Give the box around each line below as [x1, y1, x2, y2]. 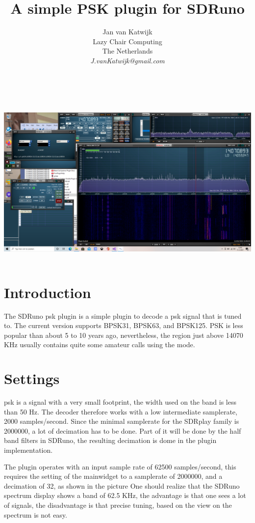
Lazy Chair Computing [93, 36, 162, 46]
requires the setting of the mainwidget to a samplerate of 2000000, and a [4, 471, 223, 481]
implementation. [4, 444, 53, 455]
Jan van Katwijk [102, 27, 153, 37]
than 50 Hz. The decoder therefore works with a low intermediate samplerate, [4, 406, 237, 416]
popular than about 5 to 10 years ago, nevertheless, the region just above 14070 [4, 330, 243, 340]
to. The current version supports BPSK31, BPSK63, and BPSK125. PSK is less [4, 320, 243, 330]
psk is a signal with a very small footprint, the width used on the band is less [4, 397, 236, 407]
